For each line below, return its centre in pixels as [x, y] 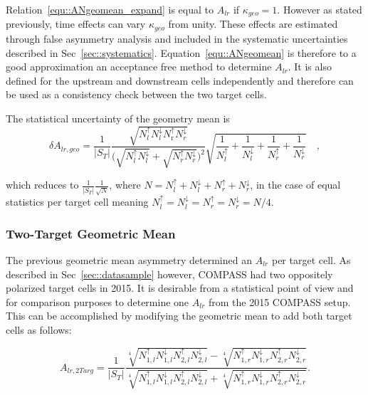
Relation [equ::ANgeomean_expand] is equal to [110, 9]
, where [125, 185]
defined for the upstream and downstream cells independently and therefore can [180, 80]
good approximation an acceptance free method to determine [139, 67]
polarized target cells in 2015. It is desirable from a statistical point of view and [180, 288]
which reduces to [42, 185]
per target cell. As [311, 259]
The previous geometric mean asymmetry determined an [129, 259]
